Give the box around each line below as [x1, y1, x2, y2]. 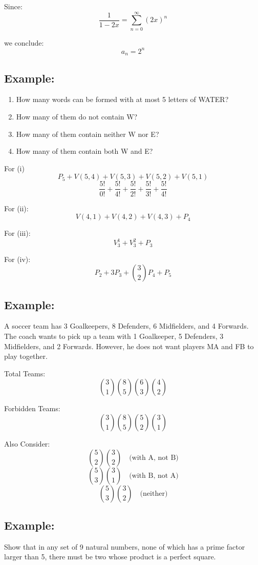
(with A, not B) [129, 454, 179, 461]
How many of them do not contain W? [16, 111, 138, 122]
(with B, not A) [129, 472, 179, 479]
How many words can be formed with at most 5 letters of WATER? [16, 94, 229, 105]
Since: [4, 1, 23, 11]
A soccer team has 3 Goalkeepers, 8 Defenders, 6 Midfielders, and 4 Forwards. [4, 320, 249, 331]
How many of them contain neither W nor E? [16, 128, 159, 139]
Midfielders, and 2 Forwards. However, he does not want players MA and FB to [4, 340, 254, 351]
